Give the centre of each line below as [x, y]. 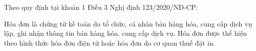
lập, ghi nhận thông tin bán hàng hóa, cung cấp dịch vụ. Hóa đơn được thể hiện [126, 33]
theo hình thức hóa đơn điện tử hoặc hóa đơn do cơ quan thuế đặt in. [110, 42]
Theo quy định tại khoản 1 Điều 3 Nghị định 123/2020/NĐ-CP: [101, 7]
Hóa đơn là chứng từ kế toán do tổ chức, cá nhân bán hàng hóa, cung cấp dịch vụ [128, 23]
